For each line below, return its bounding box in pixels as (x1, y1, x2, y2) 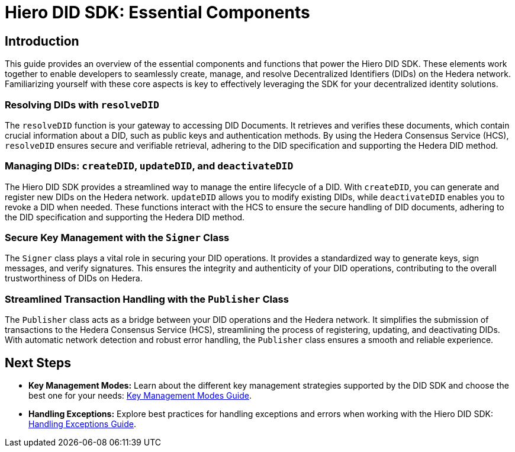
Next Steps (5, 355, 71, 370)
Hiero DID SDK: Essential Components (5, 2, 310, 23)
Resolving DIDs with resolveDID (5, 98, 159, 111)
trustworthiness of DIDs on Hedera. (5, 273, 143, 284)
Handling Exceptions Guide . (28, 419, 137, 429)
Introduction (5, 33, 79, 49)
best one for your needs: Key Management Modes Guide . (28, 390, 252, 401)
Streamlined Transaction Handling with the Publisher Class (5, 293, 289, 305)
